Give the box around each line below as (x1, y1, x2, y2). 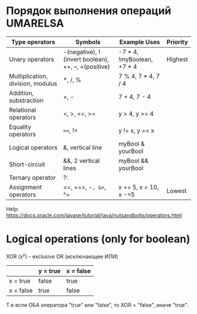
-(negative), (63, 48, 97, 56)
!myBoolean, (118, 55, 153, 63)
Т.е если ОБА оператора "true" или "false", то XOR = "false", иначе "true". (6, 301, 189, 308)
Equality (9, 122, 32, 131)
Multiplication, (9, 72, 48, 80)
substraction (9, 96, 44, 104)
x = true (9, 276, 30, 285)
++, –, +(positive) (63, 62, 110, 71)
